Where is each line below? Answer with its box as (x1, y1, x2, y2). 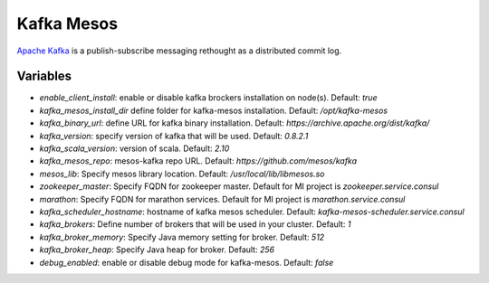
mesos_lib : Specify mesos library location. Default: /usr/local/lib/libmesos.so (39, 168, 325, 179)
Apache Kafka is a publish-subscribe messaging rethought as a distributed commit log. (16, 45, 342, 56)
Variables (16, 69, 72, 84)
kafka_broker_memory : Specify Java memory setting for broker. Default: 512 (39, 231, 325, 242)
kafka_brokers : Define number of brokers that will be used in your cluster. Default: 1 (39, 219, 351, 230)
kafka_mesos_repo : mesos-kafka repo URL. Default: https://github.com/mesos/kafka (39, 156, 358, 166)
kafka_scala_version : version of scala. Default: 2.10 (39, 143, 230, 154)
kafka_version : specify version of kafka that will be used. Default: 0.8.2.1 (39, 130, 309, 141)
